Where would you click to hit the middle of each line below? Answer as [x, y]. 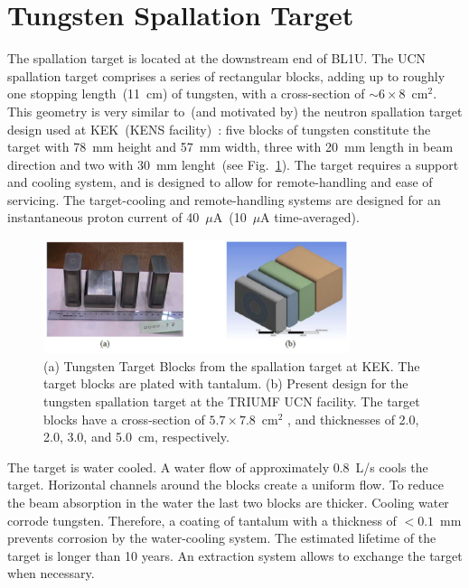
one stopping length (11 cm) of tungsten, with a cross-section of [186, 93]
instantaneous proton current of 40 [103, 217]
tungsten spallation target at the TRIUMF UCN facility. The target [232, 401]
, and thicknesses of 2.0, [353, 419]
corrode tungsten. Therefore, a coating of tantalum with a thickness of [202, 520]
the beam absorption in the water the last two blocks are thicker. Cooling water [228, 502]
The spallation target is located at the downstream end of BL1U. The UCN [217, 58]
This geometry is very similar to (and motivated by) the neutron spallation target [235, 111]
